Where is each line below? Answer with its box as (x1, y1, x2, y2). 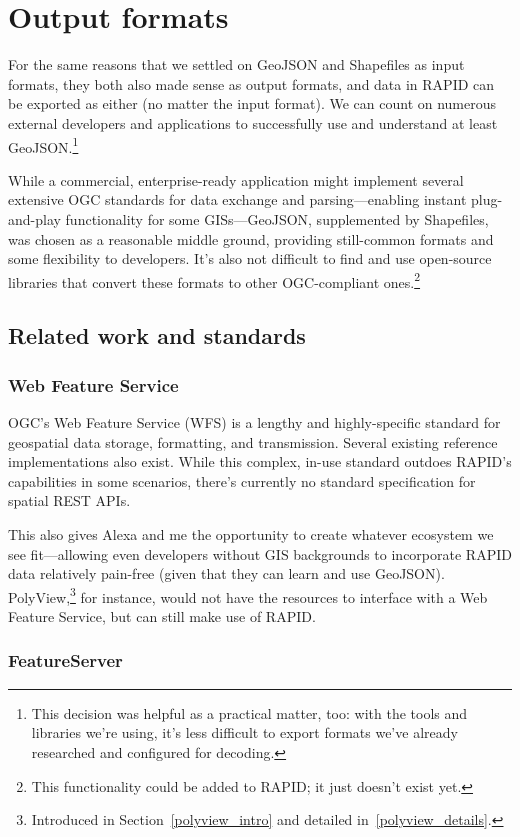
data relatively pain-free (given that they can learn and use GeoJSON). (8, 563, 445, 584)
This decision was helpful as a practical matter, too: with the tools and (31, 702, 468, 723)
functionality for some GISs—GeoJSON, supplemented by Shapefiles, (65, 208, 489, 229)
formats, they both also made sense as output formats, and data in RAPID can (8, 73, 495, 94)
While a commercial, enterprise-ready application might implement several (8, 169, 464, 190)
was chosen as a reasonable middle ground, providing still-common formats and (8, 228, 494, 249)
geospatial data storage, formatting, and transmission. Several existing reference (8, 431, 498, 452)
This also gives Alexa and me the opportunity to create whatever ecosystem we (8, 523, 494, 544)
